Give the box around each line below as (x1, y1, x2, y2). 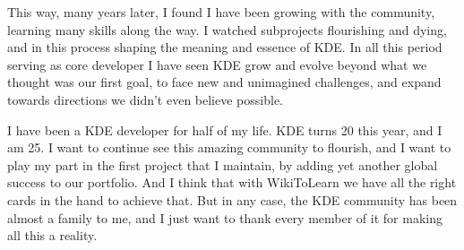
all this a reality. (7, 226, 98, 245)
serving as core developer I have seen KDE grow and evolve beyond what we (7, 55, 427, 73)
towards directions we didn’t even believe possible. (7, 90, 283, 108)
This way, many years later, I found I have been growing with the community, (7, 3, 435, 21)
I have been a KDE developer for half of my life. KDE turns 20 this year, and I (7, 120, 443, 139)
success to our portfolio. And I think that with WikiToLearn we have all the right (7, 173, 457, 192)
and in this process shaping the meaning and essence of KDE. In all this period (7, 38, 443, 56)
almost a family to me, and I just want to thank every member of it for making (7, 208, 443, 227)
